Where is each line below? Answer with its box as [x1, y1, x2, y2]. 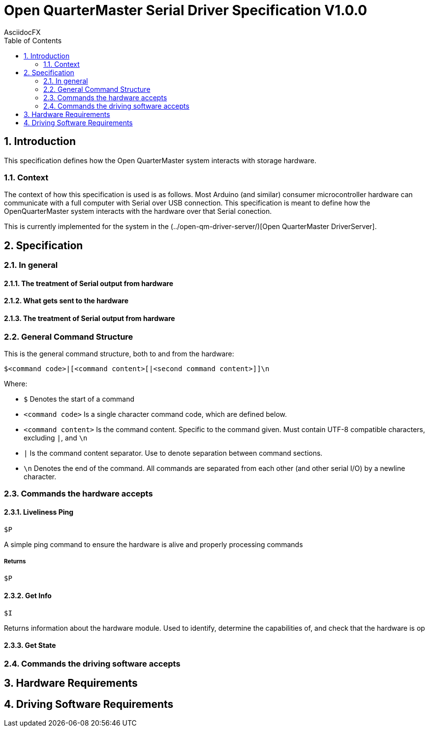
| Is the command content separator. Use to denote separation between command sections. [24, 449, 323, 457]
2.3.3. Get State [4, 641, 56, 650]
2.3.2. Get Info [4, 591, 52, 600]
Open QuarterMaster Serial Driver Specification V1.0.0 [4, 2, 368, 19]
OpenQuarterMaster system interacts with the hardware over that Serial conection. [4, 207, 272, 216]
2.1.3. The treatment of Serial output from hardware [4, 314, 175, 323]
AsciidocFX [4, 28, 41, 36]
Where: [4, 380, 28, 388]
